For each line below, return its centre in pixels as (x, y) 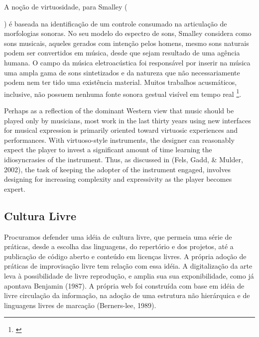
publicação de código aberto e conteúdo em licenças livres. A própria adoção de (125, 256)
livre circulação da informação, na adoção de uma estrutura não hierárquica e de (127, 295)
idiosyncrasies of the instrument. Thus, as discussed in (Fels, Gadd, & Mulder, (124, 159)
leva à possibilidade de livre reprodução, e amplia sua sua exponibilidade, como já (129, 275)
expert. (15, 188)
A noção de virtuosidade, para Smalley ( (66, 6)
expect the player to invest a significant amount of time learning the (108, 150)
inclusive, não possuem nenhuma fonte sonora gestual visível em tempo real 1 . (123, 93)
